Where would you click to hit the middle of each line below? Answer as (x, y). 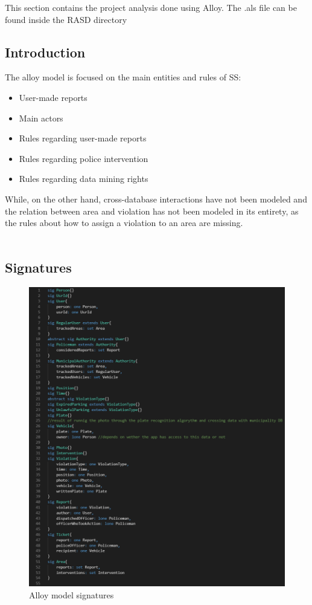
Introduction (45, 52)
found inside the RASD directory (66, 19)
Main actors (41, 118)
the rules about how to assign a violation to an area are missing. (124, 223)
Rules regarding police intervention (84, 158)
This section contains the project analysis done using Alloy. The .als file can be (151, 7)
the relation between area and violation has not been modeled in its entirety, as (152, 211)
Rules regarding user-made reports (83, 138)
